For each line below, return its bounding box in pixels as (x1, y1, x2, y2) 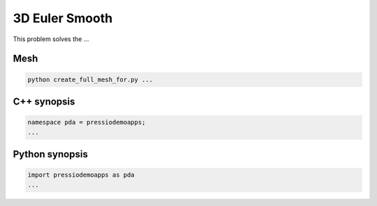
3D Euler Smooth (13, 10, 113, 26)
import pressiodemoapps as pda (27, 171, 135, 179)
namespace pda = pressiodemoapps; (27, 118, 146, 127)
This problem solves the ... (13, 35, 89, 43)
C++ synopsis (13, 95, 75, 107)
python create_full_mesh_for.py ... (27, 75, 154, 84)
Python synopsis (13, 148, 89, 160)
